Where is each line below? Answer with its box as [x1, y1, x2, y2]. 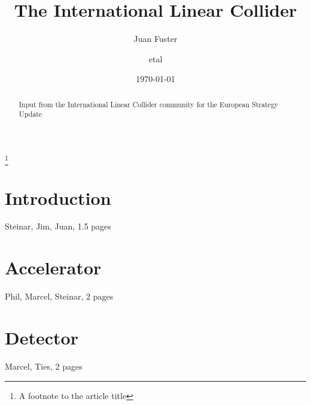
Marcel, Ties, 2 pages [5, 359, 83, 372]
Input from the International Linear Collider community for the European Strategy [19, 99, 279, 109]
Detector [5, 325, 78, 349]
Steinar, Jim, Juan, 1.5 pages [5, 220, 111, 232]
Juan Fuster [133, 32, 178, 45]
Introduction [5, 185, 111, 210]
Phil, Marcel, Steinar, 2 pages [5, 290, 114, 303]
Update [19, 109, 42, 119]
